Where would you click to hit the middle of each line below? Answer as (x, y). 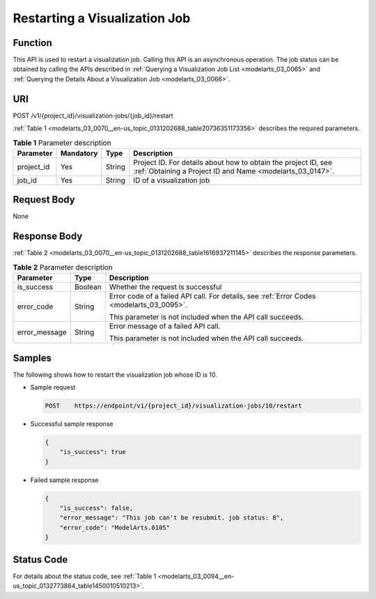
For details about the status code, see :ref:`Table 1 (85, 576)
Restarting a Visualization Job (102, 18)
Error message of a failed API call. (165, 326)
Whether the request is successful (165, 287)
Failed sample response (64, 480)
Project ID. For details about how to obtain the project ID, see (233, 162)
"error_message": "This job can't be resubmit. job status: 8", (172, 518)
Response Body (48, 236)
